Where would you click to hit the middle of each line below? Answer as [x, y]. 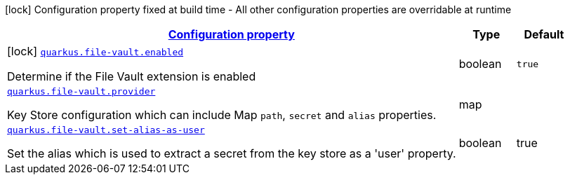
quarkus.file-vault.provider [81, 91]
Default [544, 34]
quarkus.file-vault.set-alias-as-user [106, 130]
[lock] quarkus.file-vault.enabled [95, 51]
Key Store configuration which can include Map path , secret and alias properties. [222, 115]
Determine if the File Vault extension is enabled [132, 76]
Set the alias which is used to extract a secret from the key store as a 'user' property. [232, 153]
